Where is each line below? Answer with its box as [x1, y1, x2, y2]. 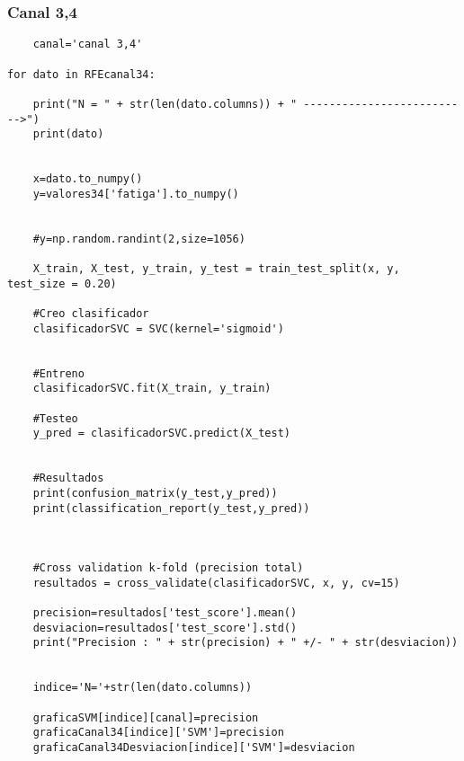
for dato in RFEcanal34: [7, 67, 156, 81]
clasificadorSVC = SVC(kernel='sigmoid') [32, 322, 284, 335]
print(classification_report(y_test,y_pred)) [32, 501, 310, 515]
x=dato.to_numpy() [32, 173, 143, 186]
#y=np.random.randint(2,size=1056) [32, 232, 245, 245]
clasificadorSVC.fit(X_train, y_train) [32, 382, 272, 395]
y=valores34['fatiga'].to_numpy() [32, 187, 239, 200]
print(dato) [32, 128, 104, 141]
